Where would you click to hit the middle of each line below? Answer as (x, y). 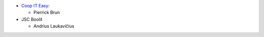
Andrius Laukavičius (54, 26)
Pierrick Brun (47, 13)
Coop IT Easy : (35, 6)
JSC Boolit (32, 19)
